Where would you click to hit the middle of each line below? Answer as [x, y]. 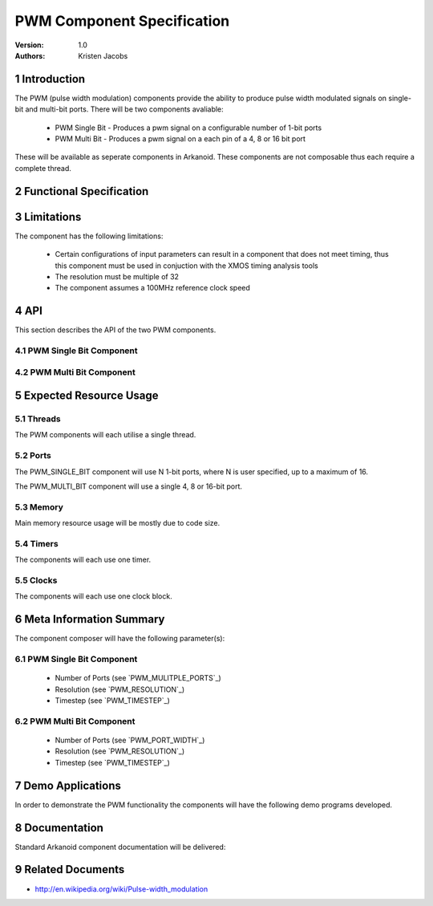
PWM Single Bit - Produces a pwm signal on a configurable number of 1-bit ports [188, 128]
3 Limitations [48, 217]
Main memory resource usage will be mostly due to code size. [117, 523]
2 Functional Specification [82, 191]
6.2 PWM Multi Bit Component [75, 721]
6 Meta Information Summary [90, 619]
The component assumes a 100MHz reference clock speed [152, 288]
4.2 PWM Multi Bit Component [75, 372]
